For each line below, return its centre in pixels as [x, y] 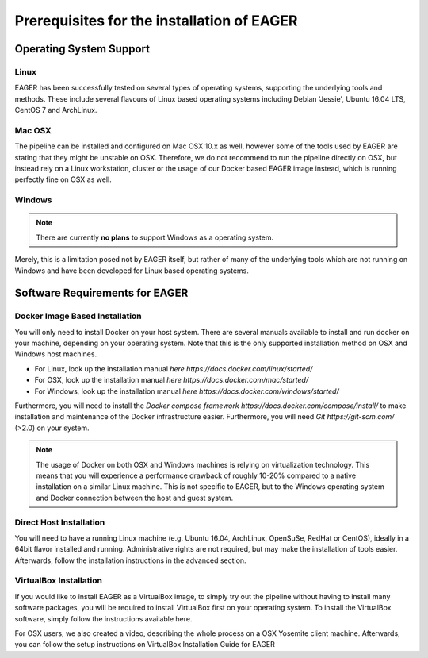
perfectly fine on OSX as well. [63, 179]
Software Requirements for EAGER [101, 293]
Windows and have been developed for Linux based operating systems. [132, 271]
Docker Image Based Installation [78, 316]
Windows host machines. [56, 354]
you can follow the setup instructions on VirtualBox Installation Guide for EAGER [145, 645]
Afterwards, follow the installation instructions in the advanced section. [130, 560]
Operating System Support [82, 49]
